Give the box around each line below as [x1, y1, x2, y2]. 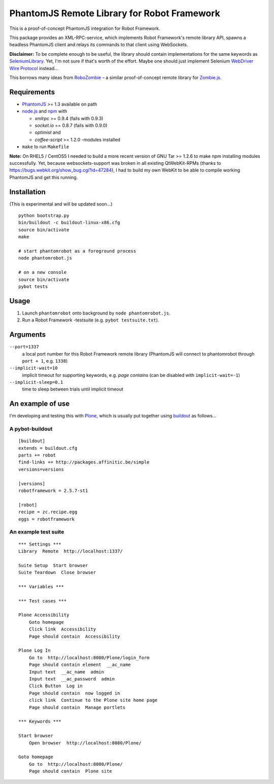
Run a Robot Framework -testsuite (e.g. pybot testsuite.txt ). [22, 317, 159, 323]
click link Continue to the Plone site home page [28, 697, 158, 703]
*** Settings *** [18, 541, 61, 547]
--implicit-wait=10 [9, 365, 58, 371]
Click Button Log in [28, 683, 83, 689]
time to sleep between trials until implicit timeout [22, 386, 124, 393]
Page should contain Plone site [28, 768, 113, 774]
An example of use [9, 400, 70, 408]
